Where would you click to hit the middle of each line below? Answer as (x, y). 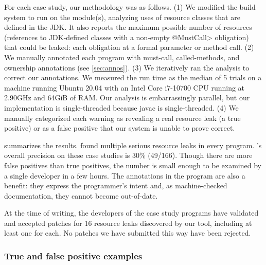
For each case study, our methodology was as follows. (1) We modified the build (130, 7)
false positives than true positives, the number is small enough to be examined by (133, 165)
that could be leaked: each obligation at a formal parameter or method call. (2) (129, 47)
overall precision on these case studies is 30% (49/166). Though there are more (128, 155)
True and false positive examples (73, 255)
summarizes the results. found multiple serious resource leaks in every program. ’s (133, 145)
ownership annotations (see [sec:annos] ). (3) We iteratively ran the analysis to (127, 67)
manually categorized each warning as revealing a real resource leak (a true (122, 118)
